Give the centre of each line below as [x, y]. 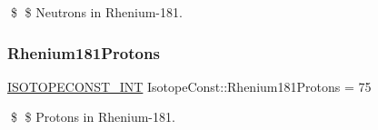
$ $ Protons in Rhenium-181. [93, 117]
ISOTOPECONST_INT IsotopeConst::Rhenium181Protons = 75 [189, 86]
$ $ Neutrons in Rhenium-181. [96, 12]
